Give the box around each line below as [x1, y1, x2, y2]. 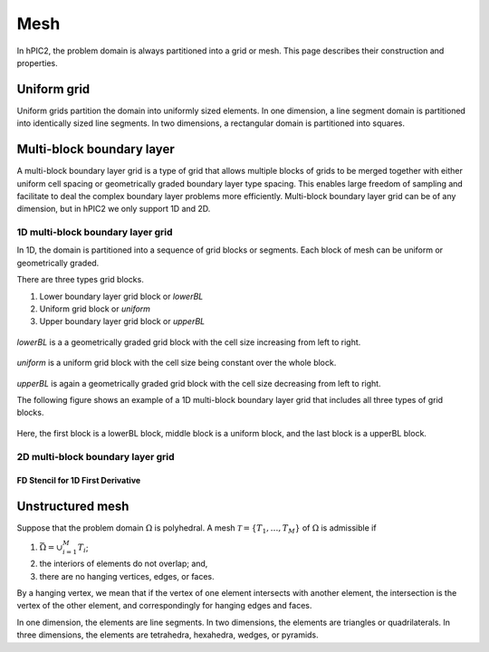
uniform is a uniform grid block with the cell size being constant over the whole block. [16, 358, 337, 369]
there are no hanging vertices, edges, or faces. [39, 570, 215, 581]
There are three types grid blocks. [16, 274, 144, 285]
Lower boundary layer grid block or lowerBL [39, 291, 204, 302]
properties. [16, 57, 58, 68]
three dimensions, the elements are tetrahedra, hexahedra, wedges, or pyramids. [16, 629, 319, 640]
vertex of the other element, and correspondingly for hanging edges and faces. [16, 600, 312, 611]
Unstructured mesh [16, 499, 129, 514]
